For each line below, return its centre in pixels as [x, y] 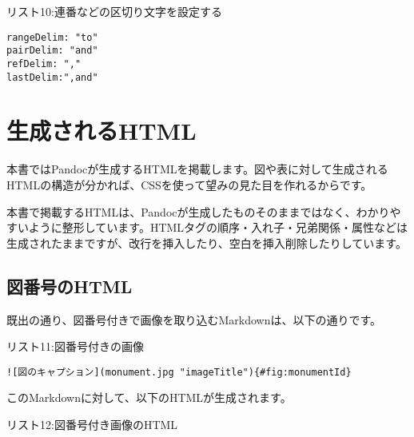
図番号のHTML [70, 286]
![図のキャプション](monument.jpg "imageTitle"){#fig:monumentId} [179, 372]
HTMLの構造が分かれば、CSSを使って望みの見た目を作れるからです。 [189, 184]
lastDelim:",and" [52, 77]
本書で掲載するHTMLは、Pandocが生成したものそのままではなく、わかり [198, 211]
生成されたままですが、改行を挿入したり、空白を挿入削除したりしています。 [207, 242]
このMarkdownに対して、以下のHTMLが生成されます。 [149, 397]
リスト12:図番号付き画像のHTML [92, 424]
